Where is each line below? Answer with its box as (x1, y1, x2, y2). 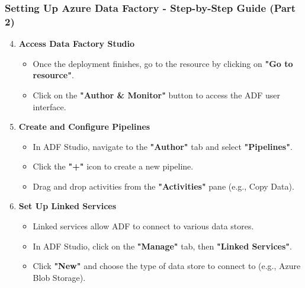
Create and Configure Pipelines (18, 120, 150, 133)
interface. (33, 100, 66, 113)
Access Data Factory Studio (18, 37, 135, 50)
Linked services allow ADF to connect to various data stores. (33, 220, 254, 232)
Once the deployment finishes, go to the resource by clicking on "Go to (33, 57, 293, 69)
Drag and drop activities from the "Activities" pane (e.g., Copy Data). (33, 180, 294, 192)
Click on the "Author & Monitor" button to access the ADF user (33, 88, 281, 101)
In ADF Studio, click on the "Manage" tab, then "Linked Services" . (33, 239, 292, 252)
